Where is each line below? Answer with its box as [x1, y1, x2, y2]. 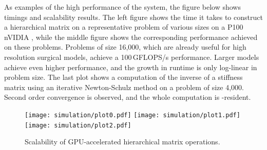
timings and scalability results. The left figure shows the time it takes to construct [4, 11, 263, 22]
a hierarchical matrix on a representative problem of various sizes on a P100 [4, 22, 243, 32]
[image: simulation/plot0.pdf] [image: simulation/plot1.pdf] [25, 111, 240, 119]
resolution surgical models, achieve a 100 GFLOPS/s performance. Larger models [4, 51, 259, 62]
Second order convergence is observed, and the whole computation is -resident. [4, 92, 251, 102]
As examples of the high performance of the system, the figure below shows [4, 2, 241, 12]
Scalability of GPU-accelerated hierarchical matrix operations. [25, 136, 220, 147]
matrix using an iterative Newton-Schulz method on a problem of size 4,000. [4, 81, 244, 92]
